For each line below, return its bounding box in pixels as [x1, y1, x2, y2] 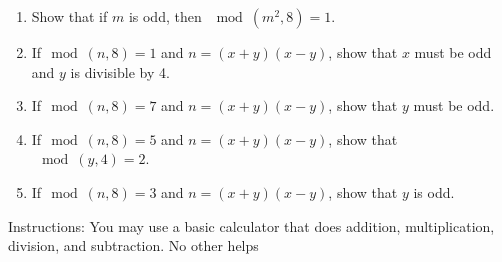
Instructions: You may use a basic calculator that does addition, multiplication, [8, 215, 495, 236]
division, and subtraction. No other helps [8, 235, 259, 256]
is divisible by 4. [70, 61, 170, 82]
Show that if [31, 6, 108, 26]
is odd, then [128, 6, 202, 26]
